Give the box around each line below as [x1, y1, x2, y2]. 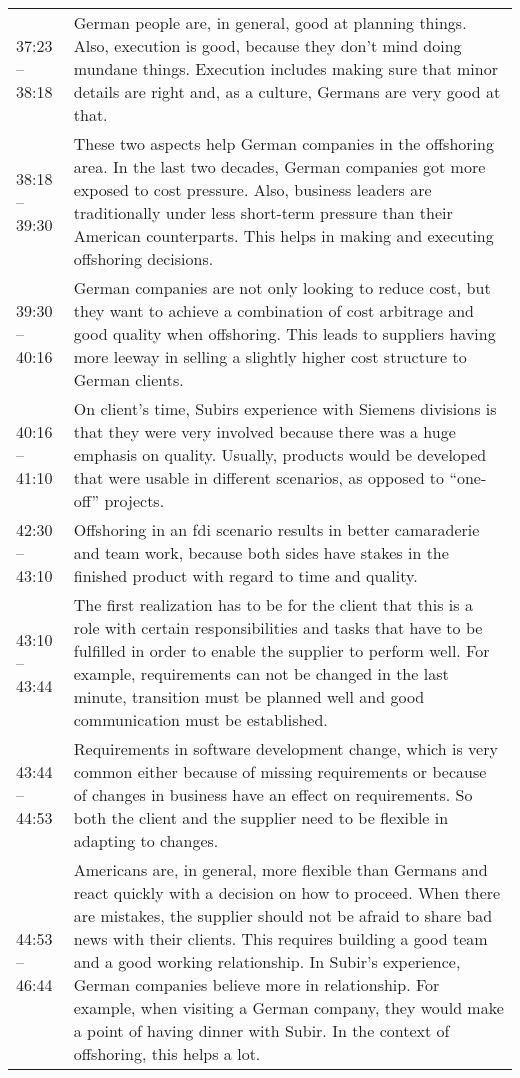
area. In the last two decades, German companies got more [73, 155, 486, 178]
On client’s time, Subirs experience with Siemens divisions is [73, 397, 497, 420]
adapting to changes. [73, 829, 219, 852]
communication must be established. [73, 708, 328, 731]
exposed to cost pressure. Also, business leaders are [73, 178, 432, 201]
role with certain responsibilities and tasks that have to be [73, 616, 483, 639]
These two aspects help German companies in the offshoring [73, 132, 494, 155]
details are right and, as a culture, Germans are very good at [73, 80, 501, 103]
